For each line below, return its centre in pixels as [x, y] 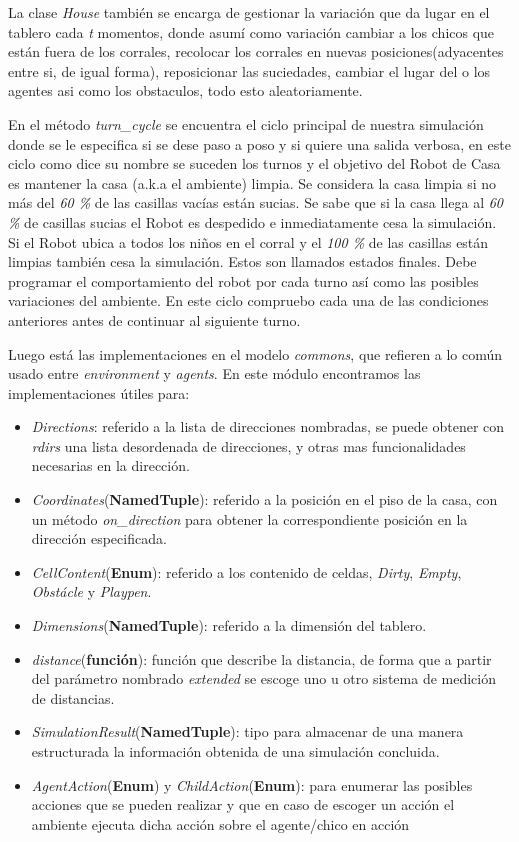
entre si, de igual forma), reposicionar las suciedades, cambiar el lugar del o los [249, 70]
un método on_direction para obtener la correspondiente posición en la [249, 518]
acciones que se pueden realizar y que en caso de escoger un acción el [243, 804]
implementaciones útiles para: [99, 392]
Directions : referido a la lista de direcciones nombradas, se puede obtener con [268, 426]
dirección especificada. [99, 538]
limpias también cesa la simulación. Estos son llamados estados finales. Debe [242, 261]
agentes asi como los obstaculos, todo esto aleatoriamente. [185, 90]
